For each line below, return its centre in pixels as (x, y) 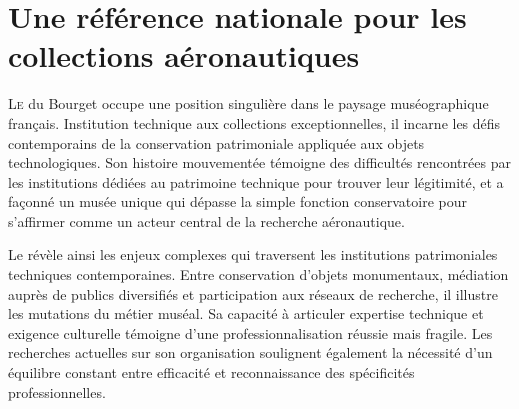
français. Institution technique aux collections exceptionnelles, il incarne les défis (254, 122)
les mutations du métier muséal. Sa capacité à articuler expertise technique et (246, 313)
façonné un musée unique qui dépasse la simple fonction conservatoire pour (238, 201)
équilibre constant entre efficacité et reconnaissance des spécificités (211, 372)
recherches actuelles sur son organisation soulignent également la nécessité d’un (250, 352)
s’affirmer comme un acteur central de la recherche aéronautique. (206, 220)
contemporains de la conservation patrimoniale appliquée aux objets (216, 142)
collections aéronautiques (184, 55)
